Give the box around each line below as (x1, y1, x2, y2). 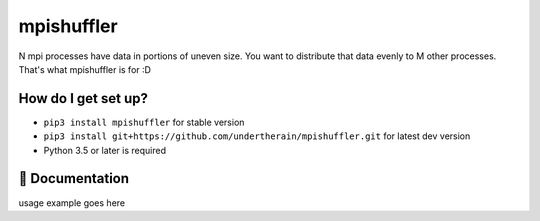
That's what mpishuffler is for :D (18, 63, 152, 75)
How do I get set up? (18, 90, 149, 107)
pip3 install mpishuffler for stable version (43, 116, 245, 128)
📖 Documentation (18, 170, 130, 187)
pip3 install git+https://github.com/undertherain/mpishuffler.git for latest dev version (43, 130, 471, 142)
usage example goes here (18, 196, 126, 209)
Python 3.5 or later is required (43, 144, 167, 156)
